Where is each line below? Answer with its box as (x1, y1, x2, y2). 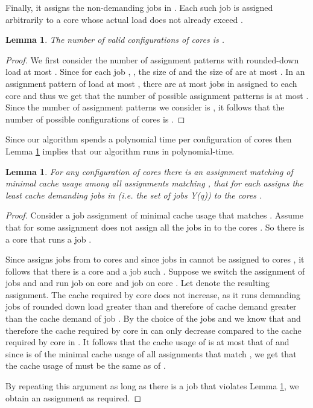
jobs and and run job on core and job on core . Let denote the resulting (5, 276, 270, 289)
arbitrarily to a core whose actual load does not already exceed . (5, 13, 243, 25)
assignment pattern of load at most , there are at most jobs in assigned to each (5, 77, 297, 89)
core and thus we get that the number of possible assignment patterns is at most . (5, 89, 309, 101)
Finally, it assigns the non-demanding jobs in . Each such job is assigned (5, 1, 273, 13)
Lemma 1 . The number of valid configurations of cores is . (5, 33, 225, 46)
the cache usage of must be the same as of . (5, 359, 166, 372)
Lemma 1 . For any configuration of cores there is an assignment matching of (5, 165, 293, 177)
